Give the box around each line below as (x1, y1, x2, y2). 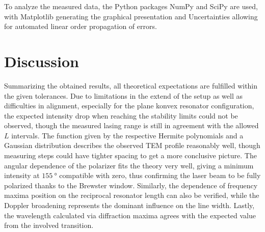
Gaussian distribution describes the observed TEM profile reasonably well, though (4, 140, 260, 151)
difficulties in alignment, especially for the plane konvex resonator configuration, (4, 100, 254, 111)
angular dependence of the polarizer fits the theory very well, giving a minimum (4, 160, 254, 170)
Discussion (4, 50, 79, 71)
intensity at (4, 170, 40, 181)
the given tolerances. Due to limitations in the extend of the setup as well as (4, 90, 243, 101)
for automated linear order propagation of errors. (4, 21, 157, 32)
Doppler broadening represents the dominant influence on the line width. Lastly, (4, 200, 255, 211)
